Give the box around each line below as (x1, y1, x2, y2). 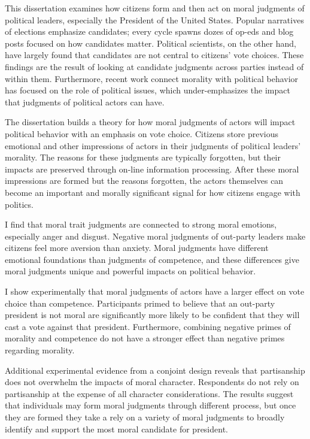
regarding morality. (5, 344, 75, 356)
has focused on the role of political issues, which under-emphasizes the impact (5, 84, 290, 96)
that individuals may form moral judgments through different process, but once (5, 399, 296, 411)
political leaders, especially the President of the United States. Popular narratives (5, 13, 304, 26)
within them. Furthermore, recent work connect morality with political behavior (5, 72, 299, 84)
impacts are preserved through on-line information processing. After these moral (5, 162, 299, 175)
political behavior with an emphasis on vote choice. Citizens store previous (5, 127, 279, 140)
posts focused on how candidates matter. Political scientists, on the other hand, (5, 37, 296, 49)
